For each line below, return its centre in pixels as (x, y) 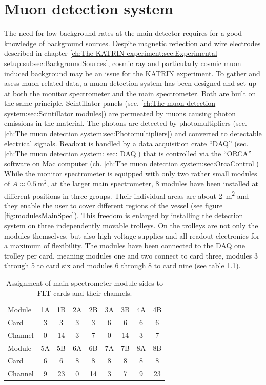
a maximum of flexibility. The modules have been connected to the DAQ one (125, 245)
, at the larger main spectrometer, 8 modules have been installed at (152, 184)
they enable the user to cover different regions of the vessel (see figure (114, 205)
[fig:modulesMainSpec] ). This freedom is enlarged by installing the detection (124, 215)
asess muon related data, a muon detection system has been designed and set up (130, 83)
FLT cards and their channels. (85, 293)
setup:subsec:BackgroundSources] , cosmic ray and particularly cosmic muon (123, 63)
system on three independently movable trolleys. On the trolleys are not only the (131, 226)
